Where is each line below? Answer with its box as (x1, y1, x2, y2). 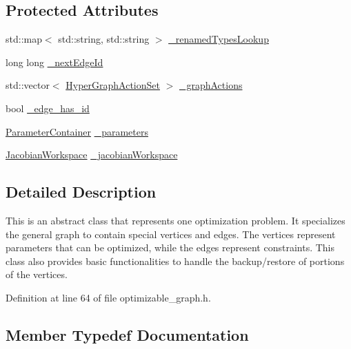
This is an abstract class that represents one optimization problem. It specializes (6, 213, 345, 227)
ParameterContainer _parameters (6, 124, 148, 138)
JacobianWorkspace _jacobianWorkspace (6, 147, 178, 162)
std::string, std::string (58, 32, 150, 46)
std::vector (6, 78, 50, 92)
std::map (6, 32, 42, 46)
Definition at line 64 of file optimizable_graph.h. (6, 290, 211, 304)
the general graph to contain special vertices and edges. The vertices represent (6, 226, 336, 241)
